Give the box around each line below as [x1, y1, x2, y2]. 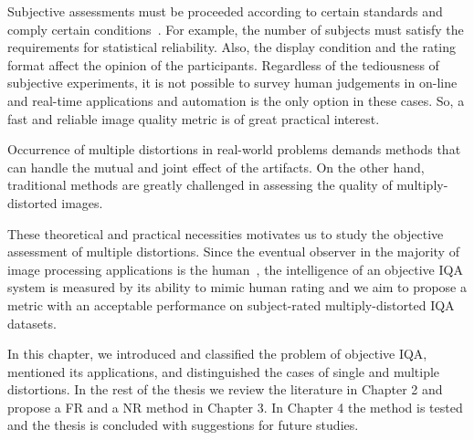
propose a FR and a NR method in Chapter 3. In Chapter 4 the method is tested [7, 397, 463, 416]
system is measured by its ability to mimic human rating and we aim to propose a [7, 278, 467, 297]
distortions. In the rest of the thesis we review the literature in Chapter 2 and [7, 380, 443, 399]
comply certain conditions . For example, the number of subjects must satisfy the [7, 19, 464, 38]
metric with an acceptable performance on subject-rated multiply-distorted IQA [7, 295, 455, 314]
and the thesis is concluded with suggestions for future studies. [7, 415, 359, 435]
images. [61, 193, 103, 212]
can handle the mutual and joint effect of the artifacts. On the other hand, [7, 157, 425, 176]
